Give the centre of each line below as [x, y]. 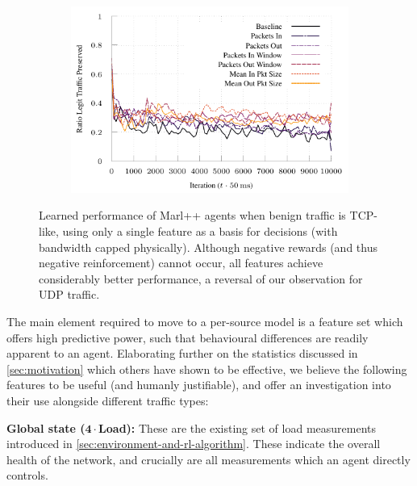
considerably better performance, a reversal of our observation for [201, 278]
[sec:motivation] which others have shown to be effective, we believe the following [207, 369]
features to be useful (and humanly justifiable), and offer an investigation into [199, 385]
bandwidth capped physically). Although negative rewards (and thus [208, 247]
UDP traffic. [69, 294]
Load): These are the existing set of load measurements [238, 427]
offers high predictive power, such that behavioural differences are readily [188, 337]
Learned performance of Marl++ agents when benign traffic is [192, 215]
